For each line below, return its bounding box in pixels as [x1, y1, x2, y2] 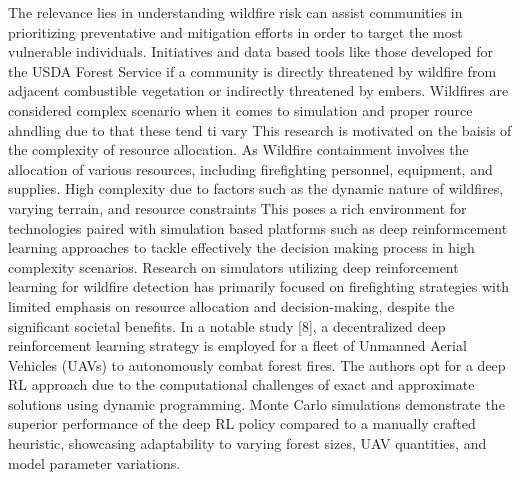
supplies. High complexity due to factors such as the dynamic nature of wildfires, [8, 178, 504, 199]
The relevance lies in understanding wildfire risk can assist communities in [8, 2, 463, 22]
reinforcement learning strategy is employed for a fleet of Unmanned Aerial [8, 335, 467, 356]
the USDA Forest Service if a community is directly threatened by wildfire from [8, 60, 497, 81]
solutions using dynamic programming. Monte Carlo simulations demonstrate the [8, 393, 505, 414]
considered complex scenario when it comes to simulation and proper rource [8, 99, 473, 120]
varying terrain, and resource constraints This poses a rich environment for [8, 197, 467, 218]
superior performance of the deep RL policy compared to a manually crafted [8, 413, 476, 434]
